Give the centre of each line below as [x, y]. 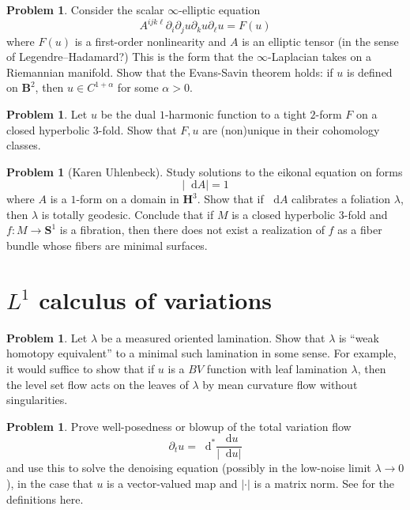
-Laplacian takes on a [320, 57]
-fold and [366, 214]
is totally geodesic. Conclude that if [128, 214]
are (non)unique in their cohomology [291, 129]
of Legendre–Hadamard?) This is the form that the [130, 57]
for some [138, 87]
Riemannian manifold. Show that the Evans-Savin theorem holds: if [170, 72]
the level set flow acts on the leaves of [98, 384]
